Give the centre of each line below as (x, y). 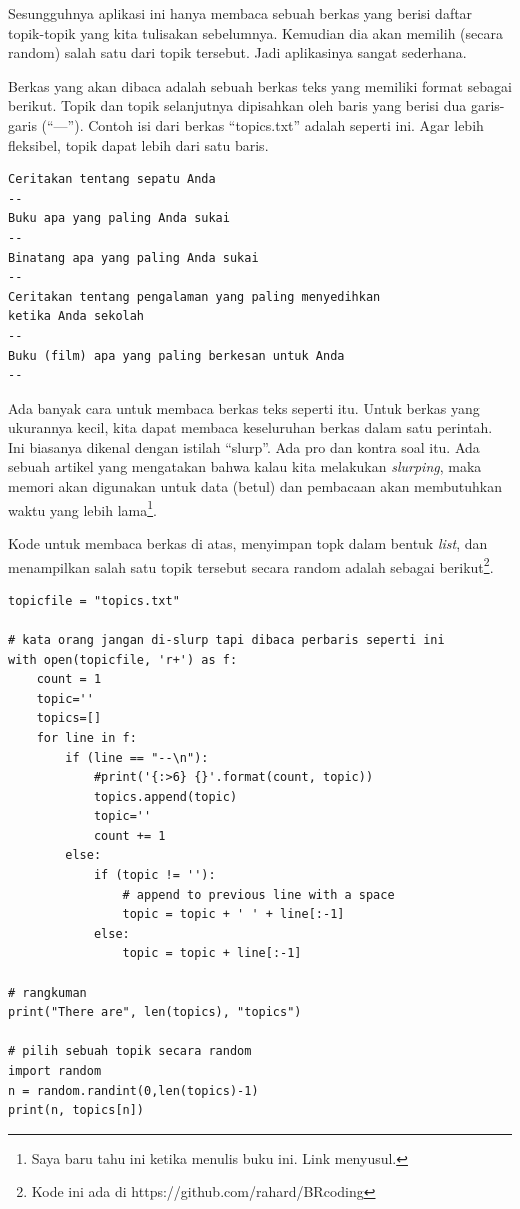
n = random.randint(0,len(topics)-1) (133, 1090)
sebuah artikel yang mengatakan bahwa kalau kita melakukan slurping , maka (245, 466)
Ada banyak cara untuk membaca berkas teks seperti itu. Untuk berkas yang (244, 407)
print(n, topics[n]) (76, 1110)
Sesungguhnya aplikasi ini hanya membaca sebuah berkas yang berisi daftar (240, 13)
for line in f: (86, 737)
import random (55, 1071)
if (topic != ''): (154, 875)
